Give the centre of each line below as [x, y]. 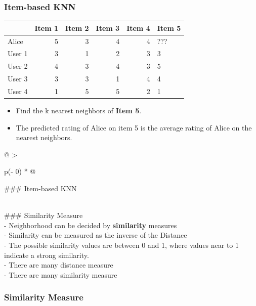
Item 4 [138, 28]
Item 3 [108, 28]
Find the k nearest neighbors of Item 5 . [79, 111]
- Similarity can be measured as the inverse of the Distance [96, 235]
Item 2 [77, 28]
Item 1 [46, 28]
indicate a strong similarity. [47, 255]
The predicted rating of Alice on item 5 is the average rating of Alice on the [134, 127]
